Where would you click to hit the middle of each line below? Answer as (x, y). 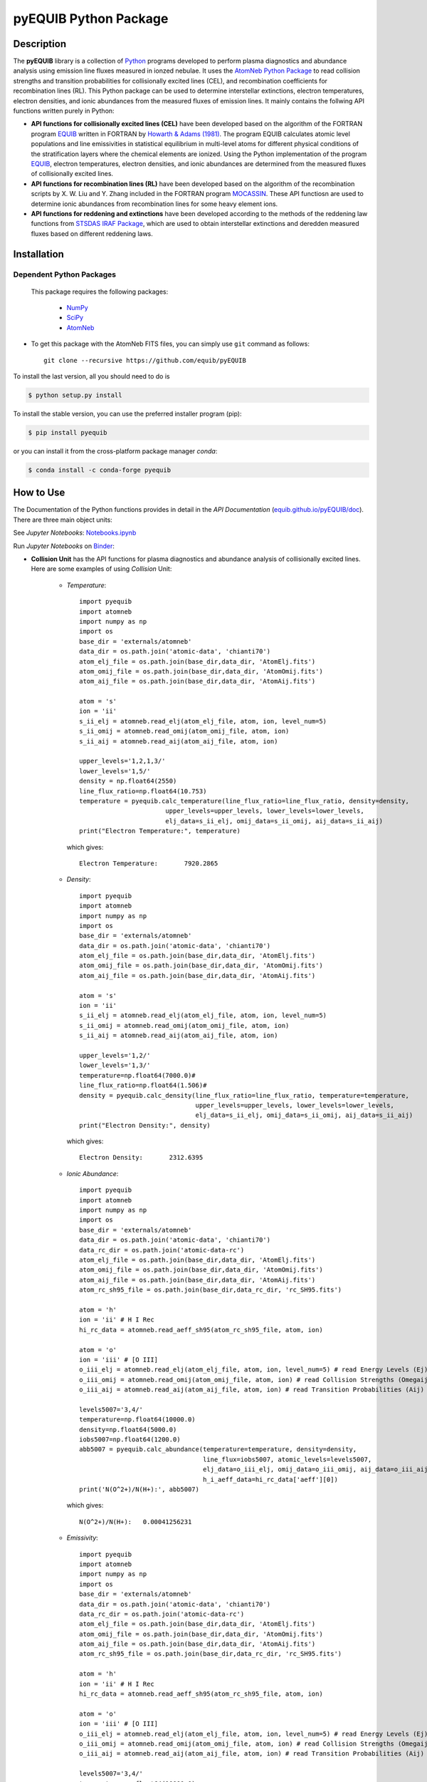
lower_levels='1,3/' (115, 1065)
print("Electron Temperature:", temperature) (160, 831)
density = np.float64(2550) (128, 781)
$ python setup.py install (75, 395)
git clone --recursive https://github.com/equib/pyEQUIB (145, 360)
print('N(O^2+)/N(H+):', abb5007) (139, 1489)
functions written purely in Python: (64, 111)
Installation (38, 254)
